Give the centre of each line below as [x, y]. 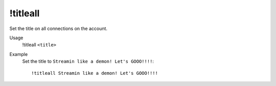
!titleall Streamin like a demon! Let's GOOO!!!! [95, 73]
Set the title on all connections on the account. [58, 28]
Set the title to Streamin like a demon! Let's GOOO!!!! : [88, 62]
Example [19, 54]
